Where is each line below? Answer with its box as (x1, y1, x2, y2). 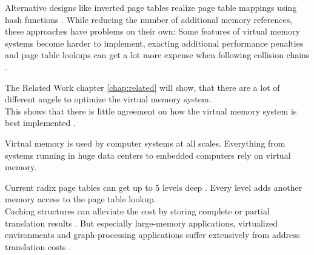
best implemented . (5, 116, 76, 129)
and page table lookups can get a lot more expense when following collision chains (5, 48, 310, 61)
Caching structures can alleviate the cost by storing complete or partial (5, 204, 270, 217)
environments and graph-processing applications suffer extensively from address (5, 228, 300, 241)
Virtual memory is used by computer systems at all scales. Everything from (5, 136, 286, 149)
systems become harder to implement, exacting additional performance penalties (5, 36, 304, 49)
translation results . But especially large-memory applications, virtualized (5, 216, 278, 229)
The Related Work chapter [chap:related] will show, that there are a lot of (5, 81, 280, 93)
